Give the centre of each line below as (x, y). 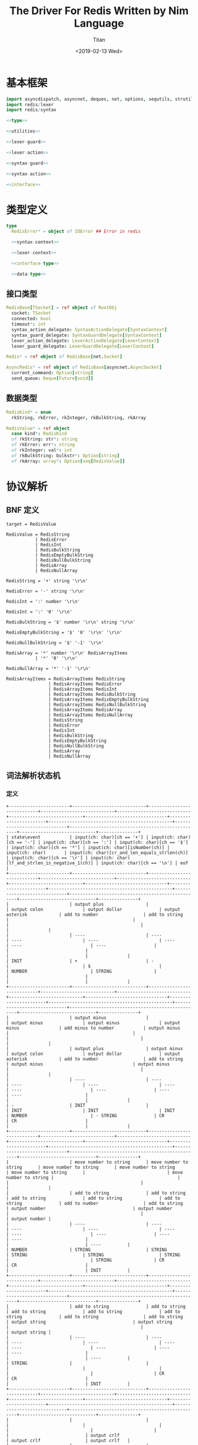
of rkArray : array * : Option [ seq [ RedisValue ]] (68, 461)
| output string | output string (89, 1322)
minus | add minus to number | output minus (93, 1028)
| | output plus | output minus (95, 1049)
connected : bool (31, 319)
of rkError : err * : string (43, 445)
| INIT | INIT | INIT (91, 1111)
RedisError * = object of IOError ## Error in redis (76, 232)
